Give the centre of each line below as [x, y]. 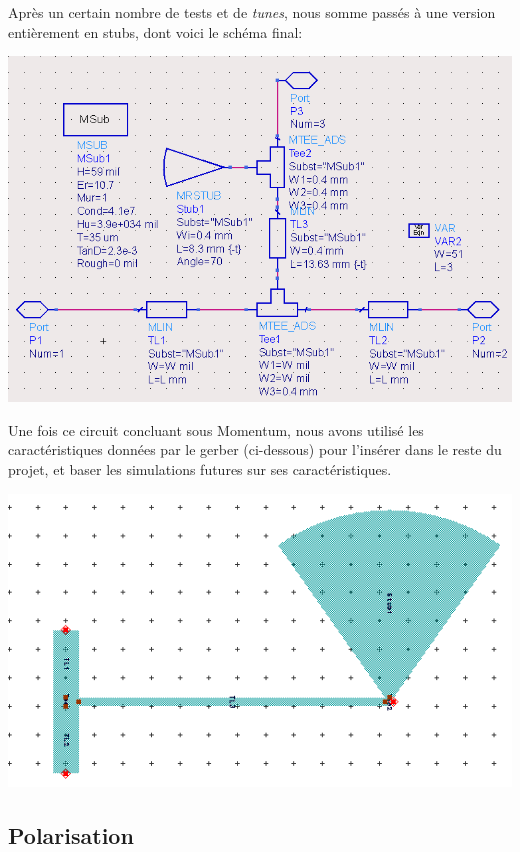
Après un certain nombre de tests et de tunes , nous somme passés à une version [252, 12]
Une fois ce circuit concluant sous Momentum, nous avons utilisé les [216, 429]
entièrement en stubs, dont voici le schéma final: [155, 31]
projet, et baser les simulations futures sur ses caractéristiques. [200, 468]
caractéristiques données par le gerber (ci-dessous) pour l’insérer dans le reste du [255, 449]
